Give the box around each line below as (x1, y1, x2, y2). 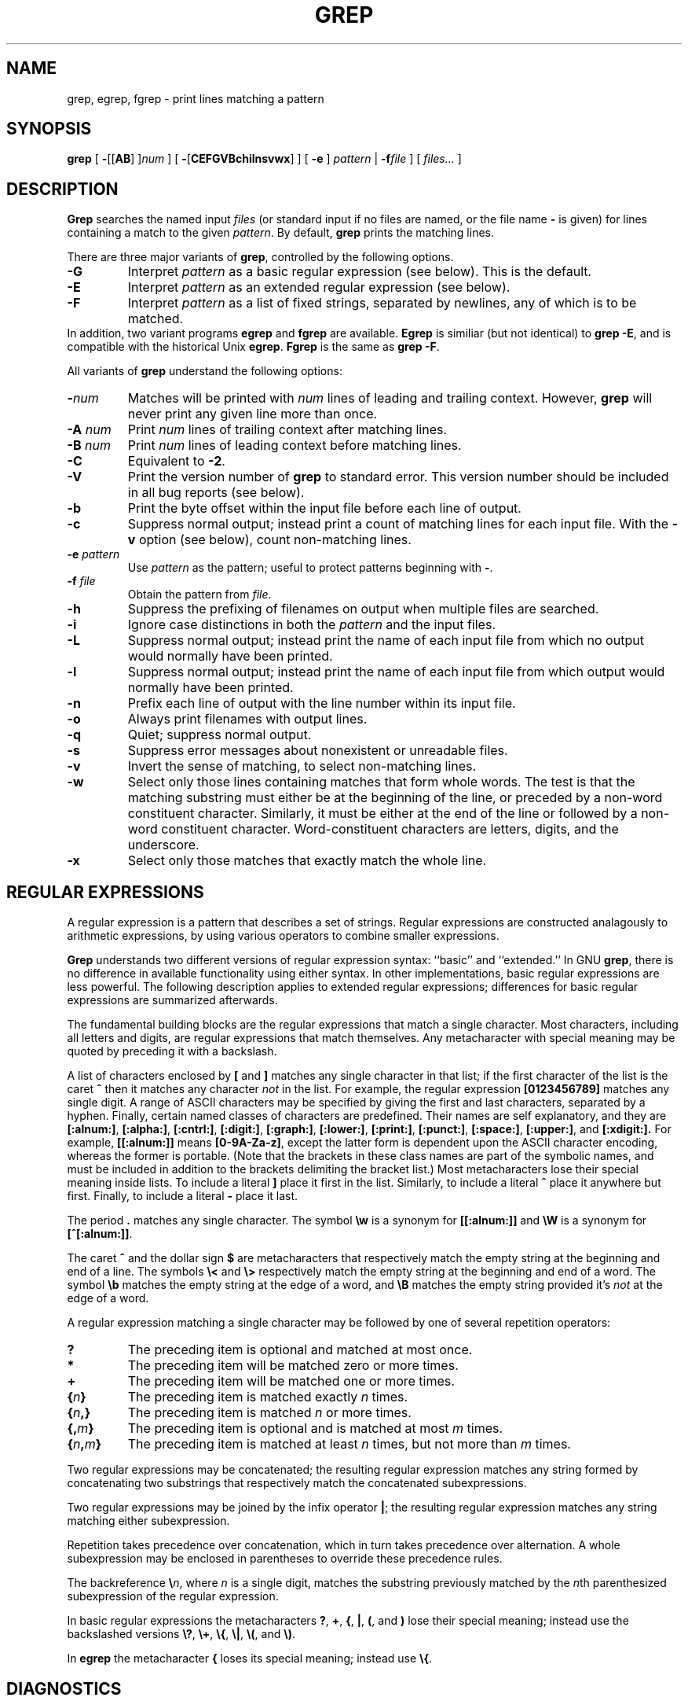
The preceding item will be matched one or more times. (127, 1373, 455, 1390)
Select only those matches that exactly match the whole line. (127, 852, 487, 869)
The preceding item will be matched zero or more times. (127, 1357, 459, 1374)
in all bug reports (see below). (127, 484, 305, 501)
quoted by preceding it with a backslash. (67, 1044, 277, 1059)
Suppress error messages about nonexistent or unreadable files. (127, 742, 508, 759)
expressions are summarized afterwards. (67, 993, 278, 1007)
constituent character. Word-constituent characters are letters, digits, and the (161, 821, 619, 838)
